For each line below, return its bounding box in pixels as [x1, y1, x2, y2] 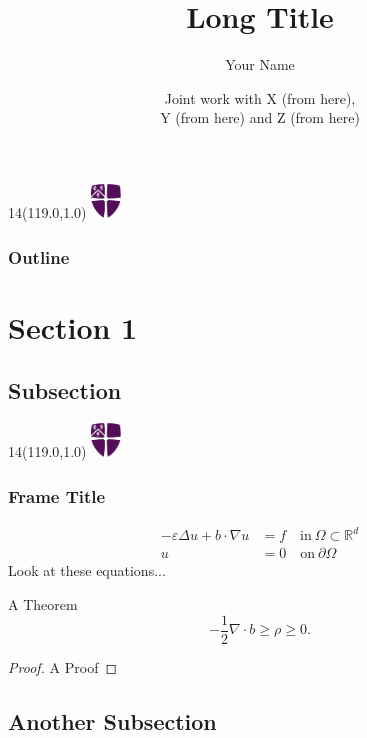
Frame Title [8, 483, 106, 508]
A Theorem [8, 594, 78, 615]
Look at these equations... [8, 560, 166, 581]
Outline [8, 244, 70, 269]
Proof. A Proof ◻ [8, 656, 118, 677]
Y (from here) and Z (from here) [160, 107, 360, 128]
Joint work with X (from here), [164, 87, 356, 108]
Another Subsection [8, 705, 217, 736]
